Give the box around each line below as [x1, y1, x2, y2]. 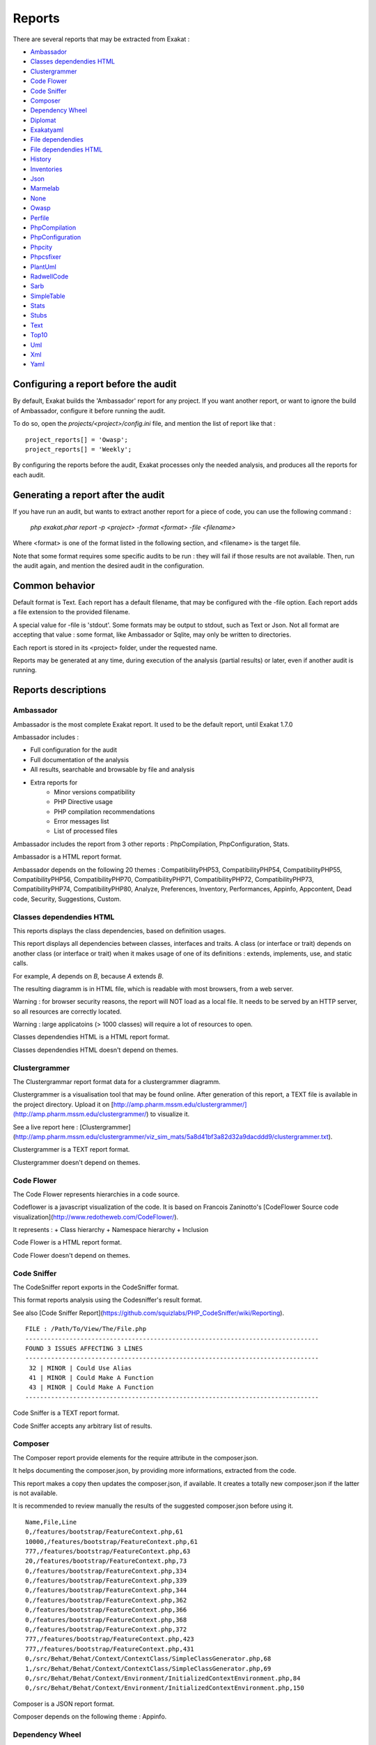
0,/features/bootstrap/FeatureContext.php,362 [25, 1596, 187, 1604]
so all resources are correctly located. [13, 1007, 122, 1016]
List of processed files [54, 827, 118, 836]
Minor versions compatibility [54, 787, 136, 796]
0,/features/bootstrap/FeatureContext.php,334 [25, 1567, 187, 1575]
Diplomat [30, 116, 56, 124]
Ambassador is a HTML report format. [13, 852, 122, 861]
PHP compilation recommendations [54, 807, 155, 816]
